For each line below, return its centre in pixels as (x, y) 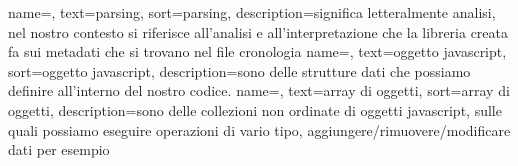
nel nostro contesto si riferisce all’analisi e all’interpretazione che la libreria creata (258, 31)
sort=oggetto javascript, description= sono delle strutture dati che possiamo (239, 70)
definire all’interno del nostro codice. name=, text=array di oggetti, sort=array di (259, 90)
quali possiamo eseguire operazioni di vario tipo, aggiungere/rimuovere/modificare (259, 129)
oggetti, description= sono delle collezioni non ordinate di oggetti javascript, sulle (255, 109)
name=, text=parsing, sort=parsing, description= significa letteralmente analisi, (252, 12)
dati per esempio (59, 149)
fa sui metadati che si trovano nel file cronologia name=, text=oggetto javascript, (257, 51)
